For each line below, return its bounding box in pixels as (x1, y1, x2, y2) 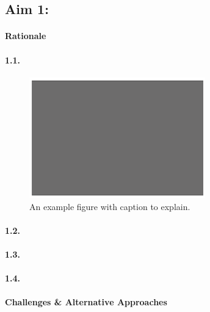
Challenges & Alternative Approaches (5, 296, 167, 308)
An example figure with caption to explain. (29, 200, 190, 212)
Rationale (5, 29, 46, 42)
